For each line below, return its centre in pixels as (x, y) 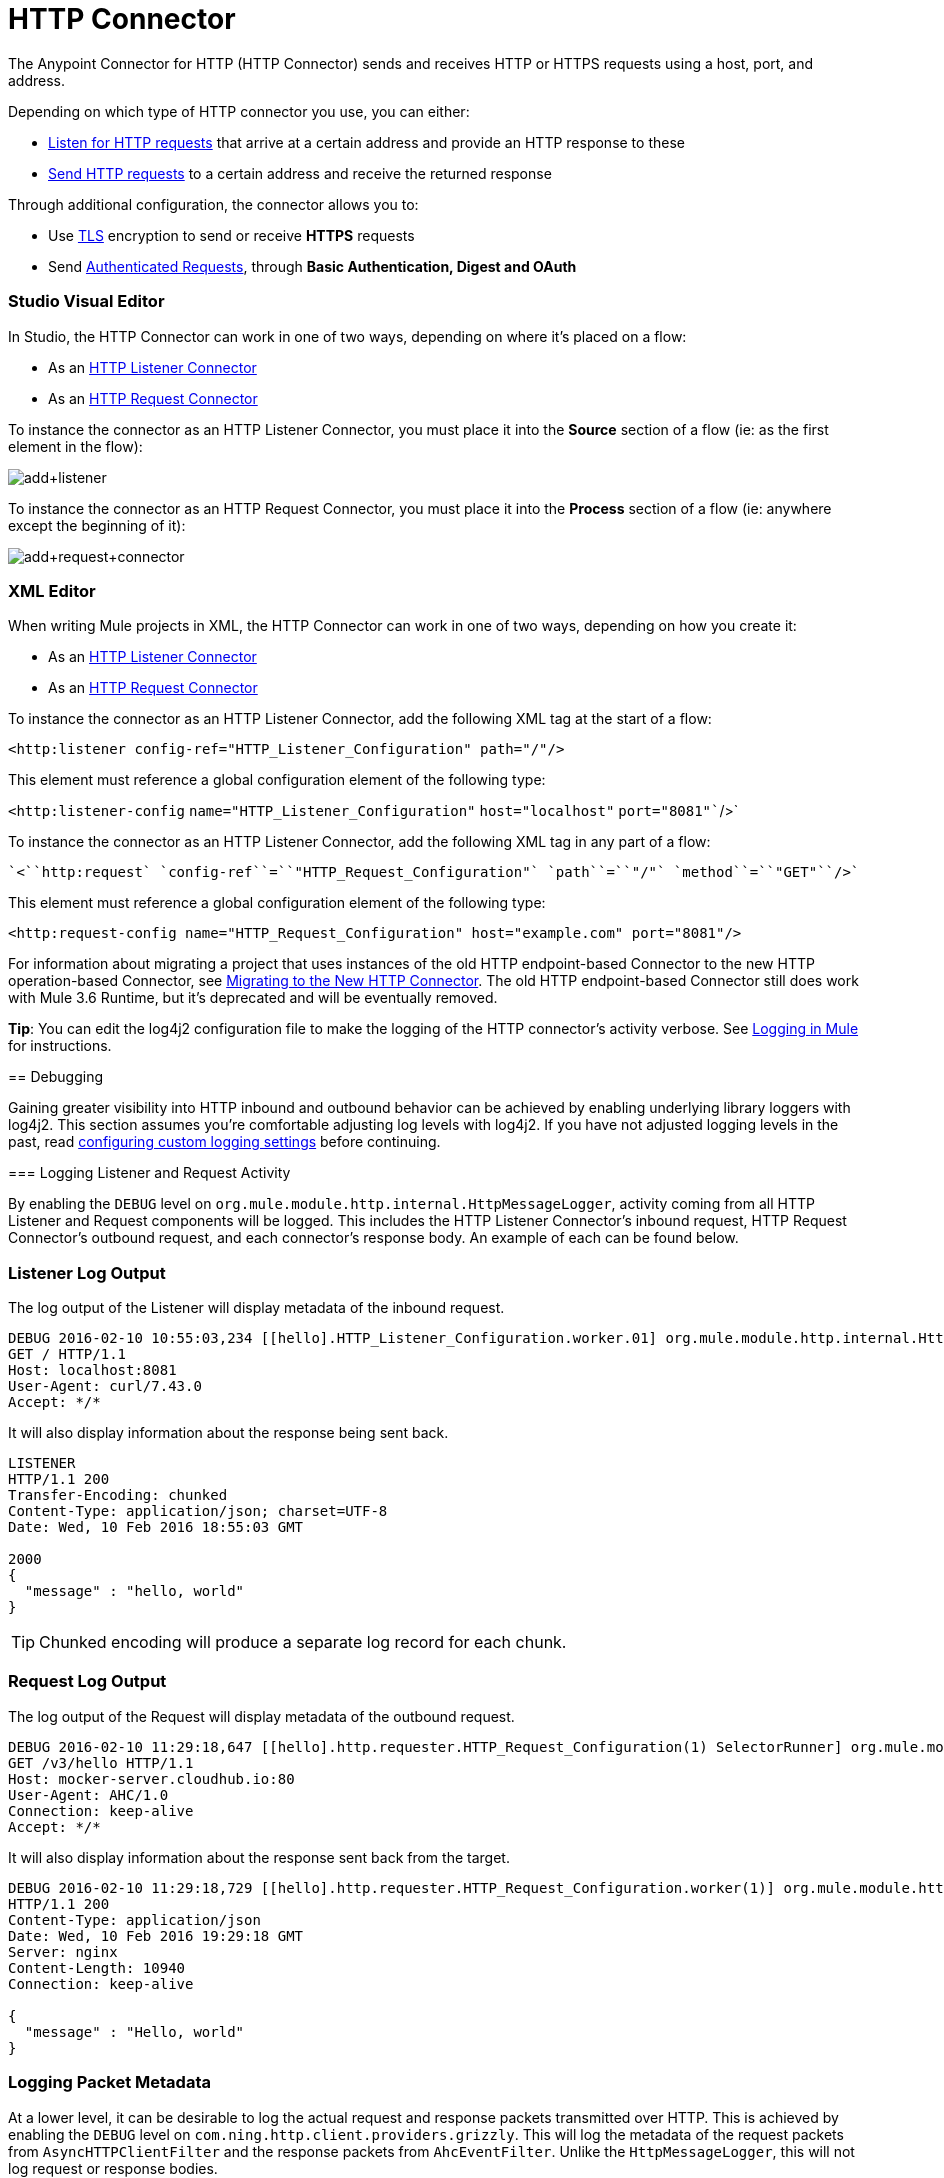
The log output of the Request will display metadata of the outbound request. (261, 1716)
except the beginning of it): (97, 525)
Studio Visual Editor (86, 301)
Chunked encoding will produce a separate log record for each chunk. (303, 1642)
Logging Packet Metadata (109, 2082)
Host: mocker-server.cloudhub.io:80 (151, 1778)
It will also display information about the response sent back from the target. (259, 1857)
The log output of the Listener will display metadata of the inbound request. (256, 1307)
